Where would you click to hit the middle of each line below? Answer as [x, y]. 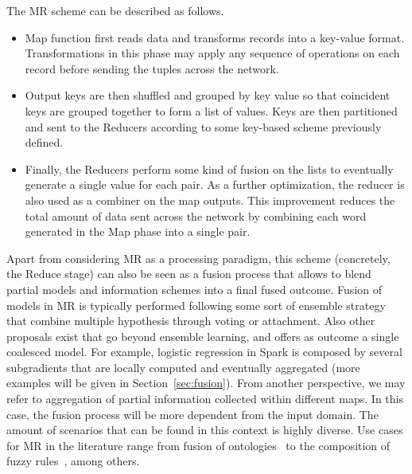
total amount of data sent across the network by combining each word [196, 215]
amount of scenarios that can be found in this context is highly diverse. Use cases [205, 430]
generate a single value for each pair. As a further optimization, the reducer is [215, 184]
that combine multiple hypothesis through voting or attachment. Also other [191, 321]
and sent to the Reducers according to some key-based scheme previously [203, 126]
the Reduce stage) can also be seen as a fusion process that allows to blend [189, 274]
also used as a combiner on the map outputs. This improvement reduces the [210, 200]
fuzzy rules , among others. [73, 461]
